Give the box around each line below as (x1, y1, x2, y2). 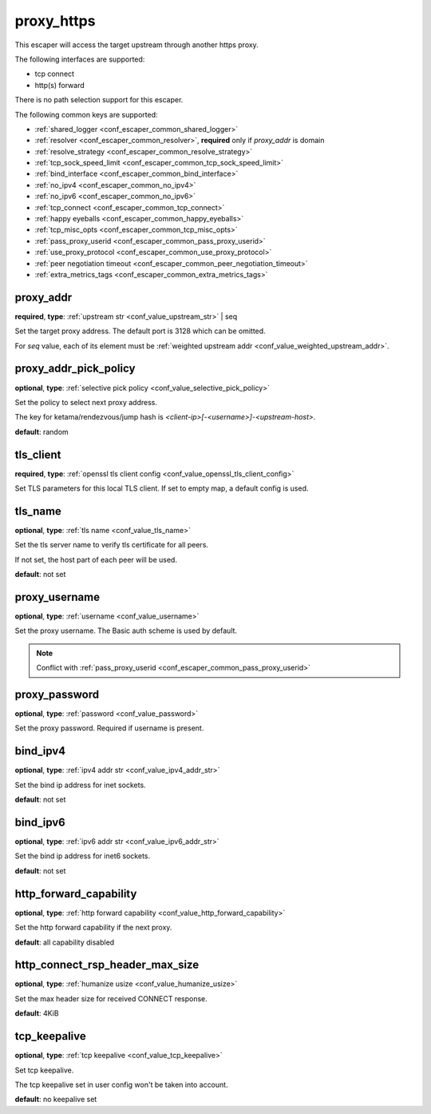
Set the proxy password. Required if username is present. (14, 723, 204, 733)
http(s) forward (34, 80, 85, 90)
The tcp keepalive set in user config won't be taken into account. (14, 1080, 228, 1089)
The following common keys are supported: (14, 109, 159, 119)
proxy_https (14, 12, 96, 30)
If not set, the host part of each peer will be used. (14, 555, 177, 564)
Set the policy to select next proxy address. (14, 397, 158, 407)
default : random (14, 427, 69, 436)
